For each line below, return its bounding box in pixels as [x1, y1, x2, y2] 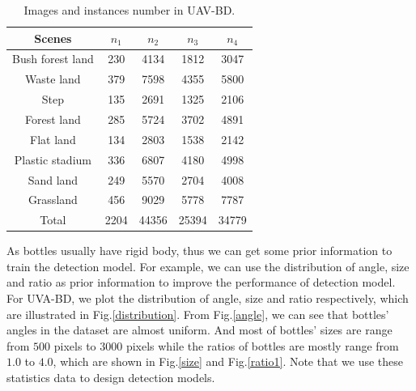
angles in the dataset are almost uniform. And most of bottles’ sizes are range [6, 321, 393, 338]
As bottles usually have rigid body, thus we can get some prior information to [6, 242, 393, 259]
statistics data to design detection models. [6, 369, 215, 386]
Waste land [25, 70, 81, 87]
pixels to [53, 337, 96, 354]
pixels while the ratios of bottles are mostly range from [125, 337, 399, 354]
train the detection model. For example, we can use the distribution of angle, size [6, 257, 410, 274]
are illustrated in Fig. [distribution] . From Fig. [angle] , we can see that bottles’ [6, 305, 389, 322]
